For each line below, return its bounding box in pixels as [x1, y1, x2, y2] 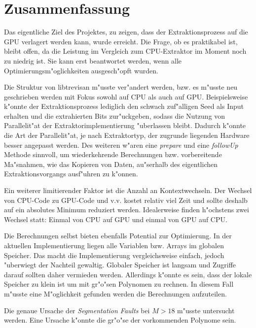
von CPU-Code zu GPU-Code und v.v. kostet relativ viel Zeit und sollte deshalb [4, 195, 248, 205]
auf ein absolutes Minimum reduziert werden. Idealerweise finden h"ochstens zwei [4, 204, 249, 215]
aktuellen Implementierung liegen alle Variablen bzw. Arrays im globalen [4, 240, 224, 250]
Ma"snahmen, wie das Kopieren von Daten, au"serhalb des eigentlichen [4, 159, 218, 169]
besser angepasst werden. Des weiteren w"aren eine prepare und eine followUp [4, 139, 238, 150]
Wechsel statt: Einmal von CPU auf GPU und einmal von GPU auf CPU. [4, 214, 227, 224]
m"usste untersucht [177, 305, 235, 315]
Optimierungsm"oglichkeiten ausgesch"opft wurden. [4, 65, 158, 75]
